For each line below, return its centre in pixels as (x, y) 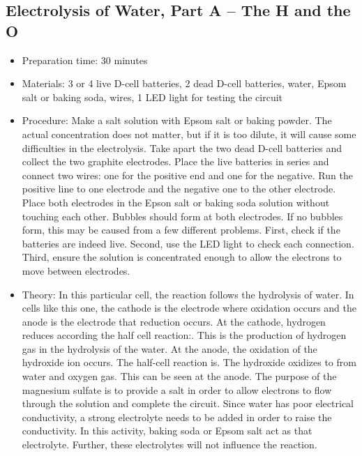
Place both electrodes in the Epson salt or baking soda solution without (176, 202)
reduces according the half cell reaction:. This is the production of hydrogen (184, 335)
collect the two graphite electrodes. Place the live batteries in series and (175, 161)
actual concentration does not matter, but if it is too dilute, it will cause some (189, 134)
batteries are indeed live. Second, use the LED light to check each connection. (188, 243)
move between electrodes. (76, 270)
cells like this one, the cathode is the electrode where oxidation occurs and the (189, 308)
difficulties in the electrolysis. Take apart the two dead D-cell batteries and (182, 147)
